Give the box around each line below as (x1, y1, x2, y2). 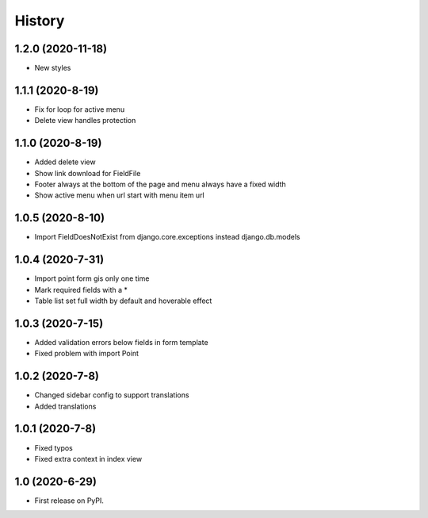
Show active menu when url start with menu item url (34, 190, 205, 200)
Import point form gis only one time (34, 274, 150, 283)
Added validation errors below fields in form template (34, 337, 209, 347)
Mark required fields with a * (34, 285, 128, 294)
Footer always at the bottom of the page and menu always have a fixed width (34, 179, 287, 190)
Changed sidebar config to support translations (34, 390, 189, 400)
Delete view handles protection (34, 116, 136, 125)
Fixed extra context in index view (34, 454, 143, 463)
